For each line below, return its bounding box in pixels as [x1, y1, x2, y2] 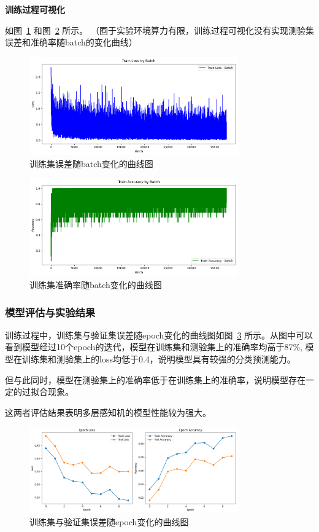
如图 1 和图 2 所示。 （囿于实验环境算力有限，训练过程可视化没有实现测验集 [5, 23, 314, 36]
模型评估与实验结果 [5, 304, 96, 319]
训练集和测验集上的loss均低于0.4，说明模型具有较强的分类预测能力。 [21, 353, 296, 366]
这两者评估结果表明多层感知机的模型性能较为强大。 [5, 405, 211, 418]
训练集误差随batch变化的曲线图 [29, 157, 153, 170]
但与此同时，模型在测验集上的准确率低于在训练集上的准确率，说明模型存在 [5, 373, 306, 386]
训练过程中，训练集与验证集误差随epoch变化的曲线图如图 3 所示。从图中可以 [5, 328, 313, 341]
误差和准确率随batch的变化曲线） [5, 36, 137, 49]
